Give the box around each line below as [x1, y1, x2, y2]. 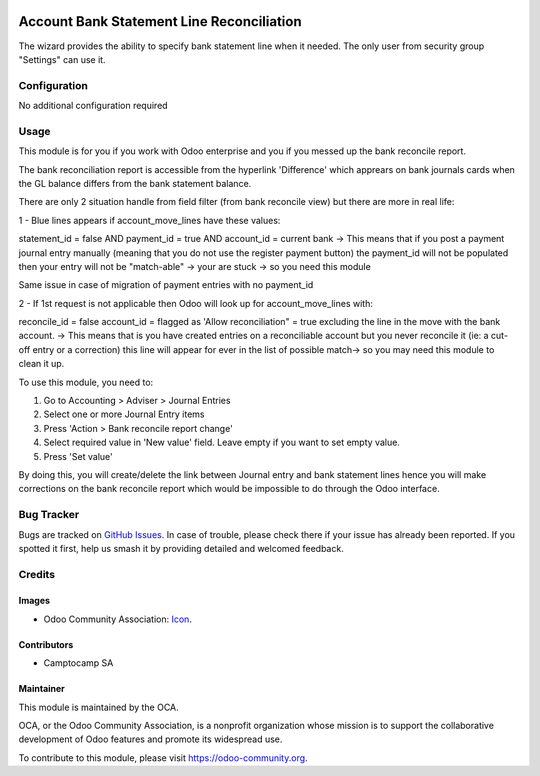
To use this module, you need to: [18, 376, 154, 388]
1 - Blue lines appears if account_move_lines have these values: [18, 214, 281, 226]
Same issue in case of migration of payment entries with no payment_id [18, 279, 314, 291]
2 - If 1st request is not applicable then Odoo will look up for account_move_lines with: [18, 297, 374, 309]
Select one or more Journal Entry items [43, 408, 205, 420]
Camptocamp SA [43, 657, 114, 669]
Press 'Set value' [43, 450, 114, 462]
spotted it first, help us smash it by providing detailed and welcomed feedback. [18, 542, 344, 554]
